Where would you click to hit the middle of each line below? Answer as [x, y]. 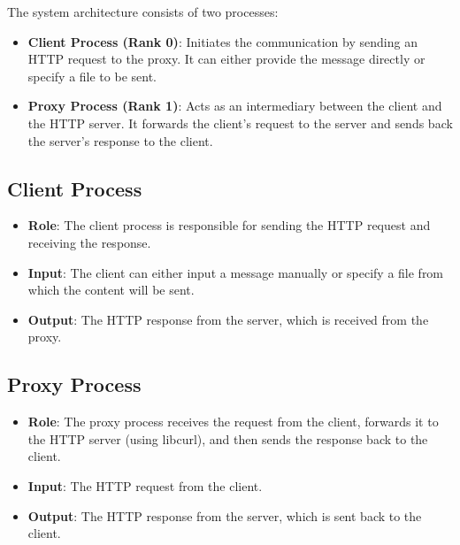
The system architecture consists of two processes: [143, 12]
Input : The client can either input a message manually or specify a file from [236, 272]
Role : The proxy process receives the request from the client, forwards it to [233, 422]
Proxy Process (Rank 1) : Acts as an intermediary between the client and [235, 106]
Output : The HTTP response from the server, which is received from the [228, 319]
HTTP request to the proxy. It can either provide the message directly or [226, 59]
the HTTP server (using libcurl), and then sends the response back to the [228, 438]
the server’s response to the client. [120, 140]
